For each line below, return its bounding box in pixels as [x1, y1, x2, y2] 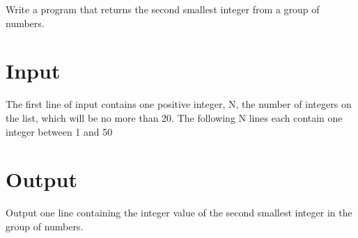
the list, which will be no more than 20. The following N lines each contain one [6, 110, 343, 125]
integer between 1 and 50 [6, 124, 113, 138]
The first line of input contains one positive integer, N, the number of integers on [6, 97, 352, 111]
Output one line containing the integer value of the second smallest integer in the [6, 205, 352, 220]
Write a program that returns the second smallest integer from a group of [6, 2, 320, 16]
